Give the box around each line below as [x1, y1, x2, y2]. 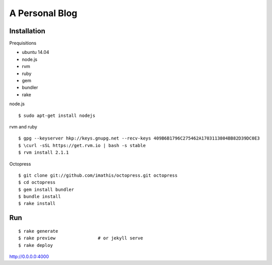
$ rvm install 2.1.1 [18, 150, 69, 156]
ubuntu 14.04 [22, 49, 50, 55]
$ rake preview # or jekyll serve [18, 235, 144, 241]
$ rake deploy [18, 242, 53, 248]
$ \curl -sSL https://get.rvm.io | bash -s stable [18, 143, 146, 148]
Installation [9, 27, 45, 35]
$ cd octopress [18, 179, 56, 185]
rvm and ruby [9, 123, 37, 129]
